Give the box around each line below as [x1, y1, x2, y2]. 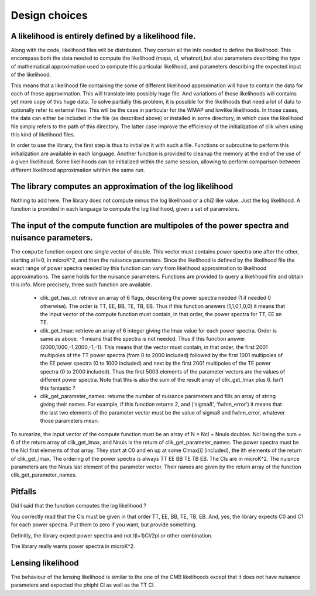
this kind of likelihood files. [11, 131, 75, 138]
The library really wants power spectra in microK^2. [11, 542, 135, 550]
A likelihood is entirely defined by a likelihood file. [11, 31, 196, 41]
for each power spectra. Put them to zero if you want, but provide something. [11, 521, 197, 528]
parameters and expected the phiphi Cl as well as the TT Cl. [11, 581, 155, 588]
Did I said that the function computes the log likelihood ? [11, 502, 146, 509]
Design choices [11, 9, 88, 22]
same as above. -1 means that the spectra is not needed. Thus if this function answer [40, 335, 246, 342]
